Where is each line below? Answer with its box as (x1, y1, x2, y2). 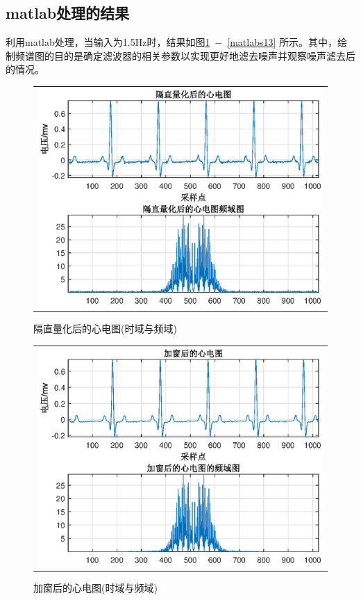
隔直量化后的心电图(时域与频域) (33, 321, 177, 335)
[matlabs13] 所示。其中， (227, 35, 338, 49)
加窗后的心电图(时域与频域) (33, 580, 158, 594)
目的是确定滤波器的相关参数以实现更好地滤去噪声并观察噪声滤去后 (53, 48, 355, 63)
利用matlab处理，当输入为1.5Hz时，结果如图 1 (6, 35, 210, 49)
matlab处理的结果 (6, 2, 130, 24)
